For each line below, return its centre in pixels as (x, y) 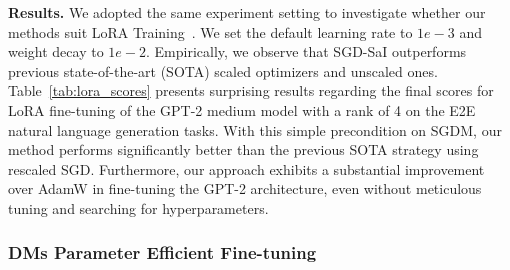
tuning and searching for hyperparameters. (138, 207)
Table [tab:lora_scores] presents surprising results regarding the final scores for (251, 90)
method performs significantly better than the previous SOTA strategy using (243, 149)
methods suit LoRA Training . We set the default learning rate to (210, 31)
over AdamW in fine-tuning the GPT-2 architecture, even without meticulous (245, 188)
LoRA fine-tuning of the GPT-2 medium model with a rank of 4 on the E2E (242, 109)
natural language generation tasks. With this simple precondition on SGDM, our (255, 129)
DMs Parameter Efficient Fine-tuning (162, 252)
